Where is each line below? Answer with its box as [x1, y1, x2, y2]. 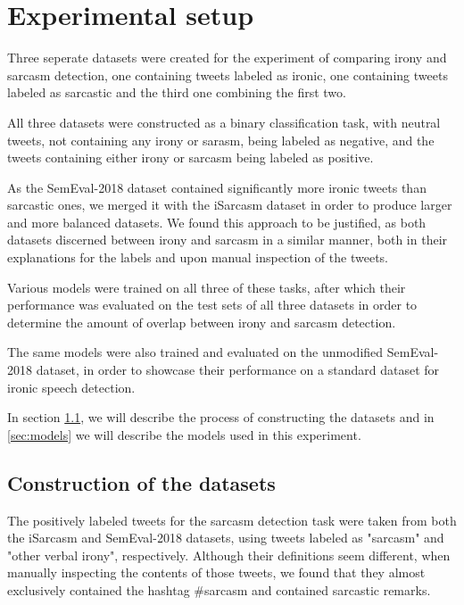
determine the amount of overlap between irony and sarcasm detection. [7, 312, 396, 331]
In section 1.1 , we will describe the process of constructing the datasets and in [7, 408, 435, 427]
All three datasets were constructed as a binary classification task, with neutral [7, 112, 441, 131]
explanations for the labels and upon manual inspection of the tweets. [7, 248, 388, 267]
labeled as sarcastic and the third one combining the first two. [7, 83, 346, 102]
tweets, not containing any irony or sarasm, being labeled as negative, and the [7, 130, 435, 149]
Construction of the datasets [7, 468, 276, 496]
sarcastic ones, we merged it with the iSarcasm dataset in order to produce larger [7, 195, 452, 214]
